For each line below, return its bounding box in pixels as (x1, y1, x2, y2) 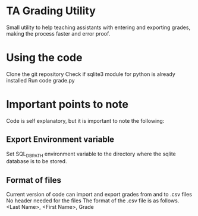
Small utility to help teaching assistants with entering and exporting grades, (6, 24, 191, 31)
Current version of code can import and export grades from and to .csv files (6, 191, 192, 198)
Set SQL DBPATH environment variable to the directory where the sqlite (6, 150, 177, 158)
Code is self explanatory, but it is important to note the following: (6, 117, 165, 124)
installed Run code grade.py (6, 77, 76, 84)
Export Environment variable (6, 135, 115, 145)
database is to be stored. (6, 158, 67, 165)
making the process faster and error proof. (6, 30, 111, 37)
